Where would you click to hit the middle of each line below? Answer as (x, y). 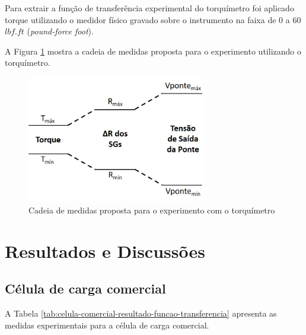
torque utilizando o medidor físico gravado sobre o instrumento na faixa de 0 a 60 (153, 19)
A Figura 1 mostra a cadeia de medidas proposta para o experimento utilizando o (153, 51)
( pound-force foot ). (60, 31)
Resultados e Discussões (105, 251)
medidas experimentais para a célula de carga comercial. (107, 325)
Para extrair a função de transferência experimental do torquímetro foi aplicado (149, 8)
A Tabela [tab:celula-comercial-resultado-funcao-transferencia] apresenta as (141, 313)
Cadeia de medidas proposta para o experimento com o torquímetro (152, 210)
